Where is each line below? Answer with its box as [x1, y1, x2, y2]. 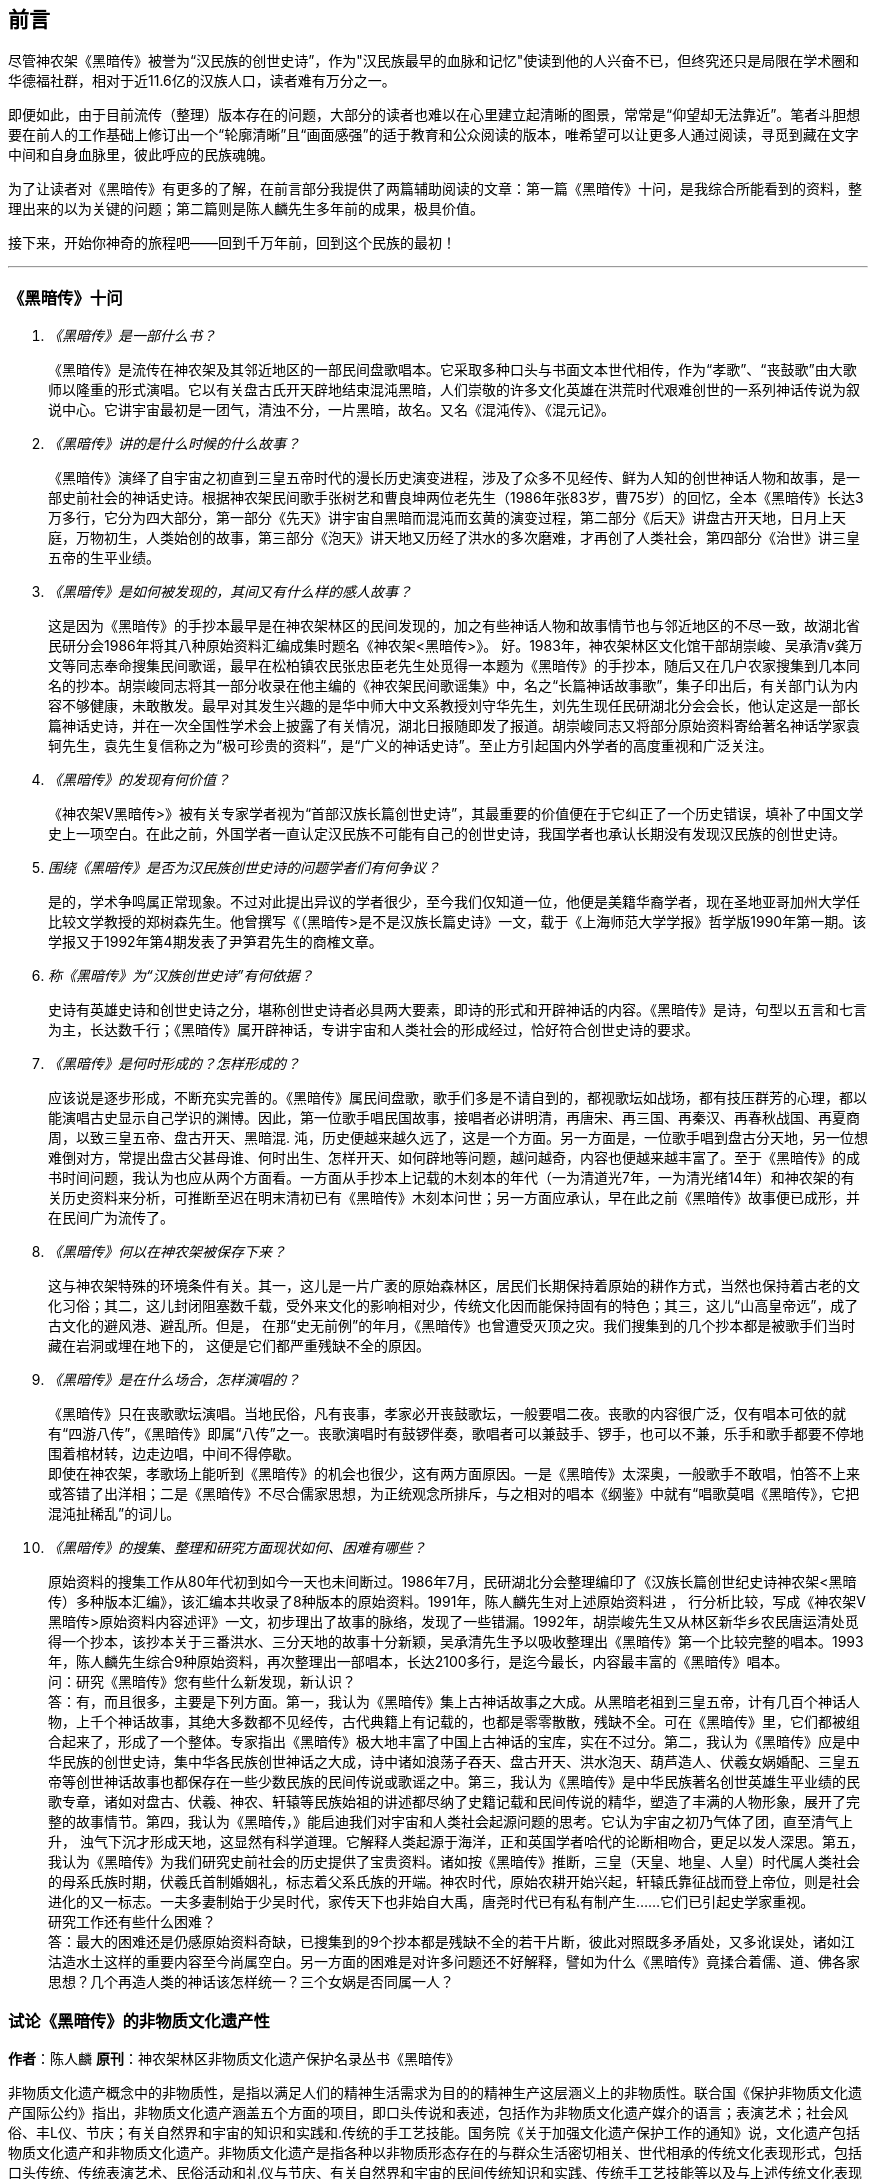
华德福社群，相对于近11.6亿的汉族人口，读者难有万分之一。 [8, 72, 396, 90]
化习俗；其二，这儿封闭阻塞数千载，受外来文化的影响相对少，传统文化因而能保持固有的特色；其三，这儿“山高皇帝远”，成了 [48, 1297, 859, 1315]
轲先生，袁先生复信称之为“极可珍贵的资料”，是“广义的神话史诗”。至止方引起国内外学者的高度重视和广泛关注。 [48, 737, 773, 755]
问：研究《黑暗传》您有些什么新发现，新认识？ [48, 1673, 356, 1691]
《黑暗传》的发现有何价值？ [48, 771, 230, 789]
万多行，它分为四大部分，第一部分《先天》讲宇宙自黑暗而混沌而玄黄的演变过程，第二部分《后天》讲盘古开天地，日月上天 [48, 509, 846, 527]
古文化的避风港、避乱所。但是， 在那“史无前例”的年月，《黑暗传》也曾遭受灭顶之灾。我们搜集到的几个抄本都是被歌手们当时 [48, 1317, 856, 1335]
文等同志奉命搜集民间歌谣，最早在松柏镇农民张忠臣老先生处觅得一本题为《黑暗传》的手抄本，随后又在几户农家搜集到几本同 [48, 657, 860, 675]
